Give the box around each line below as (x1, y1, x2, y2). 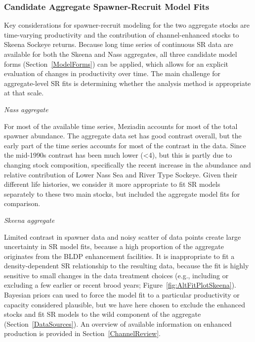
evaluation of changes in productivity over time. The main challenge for (4, 68, 221, 79)
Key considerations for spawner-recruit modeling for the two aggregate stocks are (4, 20, 250, 30)
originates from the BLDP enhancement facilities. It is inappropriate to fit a (4, 251, 235, 261)
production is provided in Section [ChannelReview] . (4, 328, 161, 339)
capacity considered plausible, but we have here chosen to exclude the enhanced (4, 299, 245, 309)
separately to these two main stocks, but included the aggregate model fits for (4, 188, 240, 199)
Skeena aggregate (4, 214, 55, 225)
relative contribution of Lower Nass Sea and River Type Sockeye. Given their (4, 169, 238, 179)
